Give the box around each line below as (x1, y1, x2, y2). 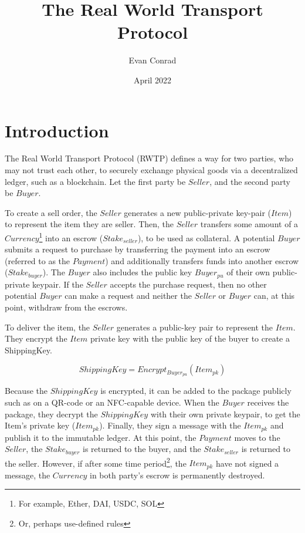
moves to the (234, 431, 280, 443)
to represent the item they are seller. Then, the (5, 218, 174, 230)
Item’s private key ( (5, 419, 76, 431)
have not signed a (216, 457, 279, 469)
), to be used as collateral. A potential (137, 231, 275, 244)
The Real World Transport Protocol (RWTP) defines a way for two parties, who (5, 152, 294, 164)
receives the (247, 396, 289, 408)
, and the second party (209, 175, 290, 187)
